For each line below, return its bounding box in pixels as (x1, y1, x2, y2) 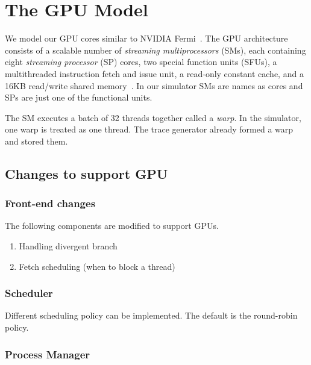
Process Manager (5, 346, 90, 361)
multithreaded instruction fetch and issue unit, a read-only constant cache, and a (5, 67, 304, 80)
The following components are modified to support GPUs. (5, 219, 219, 232)
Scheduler (5, 285, 53, 301)
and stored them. (5, 134, 68, 147)
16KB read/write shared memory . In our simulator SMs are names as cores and (5, 79, 303, 92)
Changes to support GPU (5, 164, 168, 182)
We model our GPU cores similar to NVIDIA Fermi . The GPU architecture (5, 32, 288, 45)
